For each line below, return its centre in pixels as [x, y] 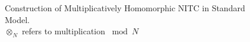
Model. [18, 19]
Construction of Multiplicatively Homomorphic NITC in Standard [125, 8]
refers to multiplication [64, 31]
